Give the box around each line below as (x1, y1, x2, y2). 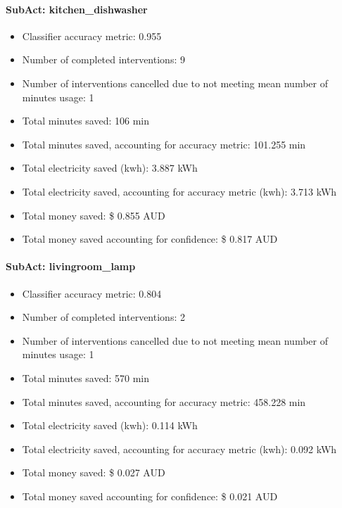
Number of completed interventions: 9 (22, 52, 185, 67)
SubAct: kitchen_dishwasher (6, 1, 148, 16)
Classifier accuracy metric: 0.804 (22, 286, 162, 300)
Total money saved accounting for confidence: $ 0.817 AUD (22, 231, 278, 246)
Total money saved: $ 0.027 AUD (22, 465, 165, 480)
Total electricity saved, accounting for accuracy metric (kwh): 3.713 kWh (22, 184, 337, 198)
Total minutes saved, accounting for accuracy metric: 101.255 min (22, 136, 306, 151)
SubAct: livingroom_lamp (6, 259, 136, 274)
